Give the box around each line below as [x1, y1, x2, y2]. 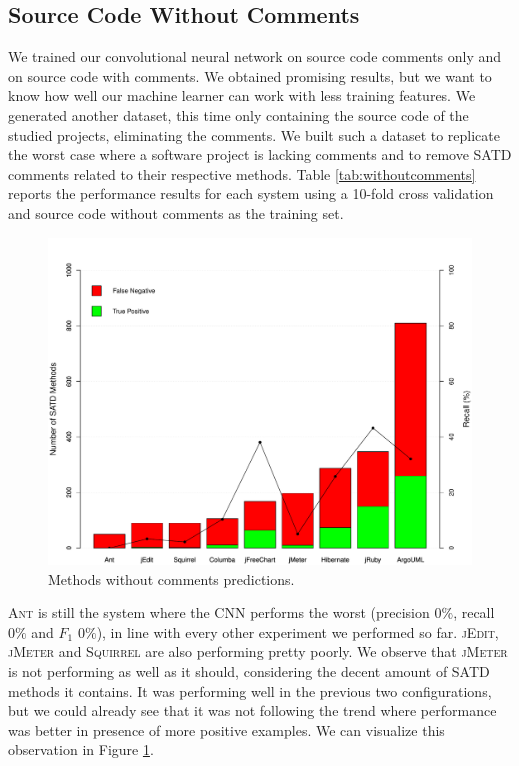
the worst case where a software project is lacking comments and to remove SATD [8, 144, 512, 165]
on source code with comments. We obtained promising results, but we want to [8, 65, 492, 86]
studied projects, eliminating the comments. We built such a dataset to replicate [8, 124, 501, 145]
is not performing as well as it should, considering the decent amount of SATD [8, 661, 490, 682]
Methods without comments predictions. [48, 568, 295, 589]
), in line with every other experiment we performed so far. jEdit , [96, 621, 499, 642]
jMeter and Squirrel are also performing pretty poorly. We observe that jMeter [8, 641, 508, 662]
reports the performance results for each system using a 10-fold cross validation [8, 183, 494, 204]
